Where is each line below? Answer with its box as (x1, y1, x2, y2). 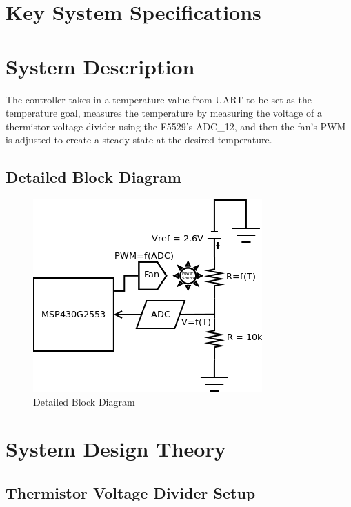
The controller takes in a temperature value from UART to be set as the (6, 92, 312, 106)
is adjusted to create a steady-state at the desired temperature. (6, 132, 272, 147)
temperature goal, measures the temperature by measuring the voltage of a (6, 106, 322, 120)
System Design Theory (6, 435, 226, 463)
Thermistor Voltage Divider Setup (6, 482, 256, 504)
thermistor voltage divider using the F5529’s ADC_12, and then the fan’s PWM (6, 119, 346, 133)
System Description (6, 52, 195, 80)
